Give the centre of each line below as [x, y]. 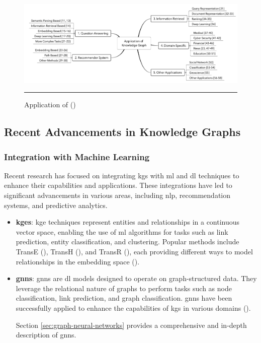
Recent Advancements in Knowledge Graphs [122, 132]
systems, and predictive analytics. [56, 205]
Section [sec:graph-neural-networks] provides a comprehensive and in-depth [131, 325]
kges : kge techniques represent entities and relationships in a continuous [128, 222]
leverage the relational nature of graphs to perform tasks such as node [124, 288]
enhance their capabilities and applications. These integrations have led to [118, 185]
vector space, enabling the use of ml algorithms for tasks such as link [122, 231]
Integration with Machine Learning [77, 156]
